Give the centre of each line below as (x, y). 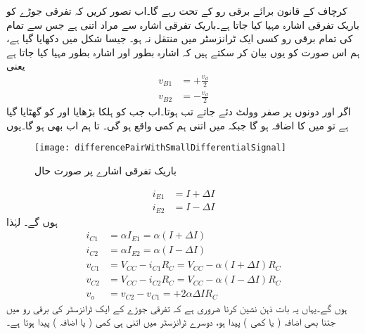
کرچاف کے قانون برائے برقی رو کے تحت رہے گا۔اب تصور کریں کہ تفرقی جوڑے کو (177, 11)
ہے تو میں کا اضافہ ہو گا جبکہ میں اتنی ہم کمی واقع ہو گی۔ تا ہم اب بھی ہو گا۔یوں (178, 125)
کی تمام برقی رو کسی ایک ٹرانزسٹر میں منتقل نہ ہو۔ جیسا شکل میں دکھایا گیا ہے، (180, 38)
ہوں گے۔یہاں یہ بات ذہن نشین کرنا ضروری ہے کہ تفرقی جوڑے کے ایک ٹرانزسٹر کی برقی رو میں (177, 308)
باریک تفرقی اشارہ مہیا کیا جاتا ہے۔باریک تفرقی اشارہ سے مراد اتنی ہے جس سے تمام (183, 24)
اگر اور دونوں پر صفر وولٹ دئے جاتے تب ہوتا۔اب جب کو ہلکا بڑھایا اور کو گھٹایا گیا (179, 111)
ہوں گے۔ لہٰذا (32, 221)
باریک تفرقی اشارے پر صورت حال (105, 170)
